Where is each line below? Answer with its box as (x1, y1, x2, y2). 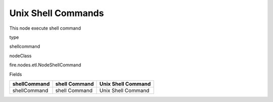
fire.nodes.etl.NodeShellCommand (9, 62, 81, 68)
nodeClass (9, 53, 32, 59)
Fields (9, 71, 22, 77)
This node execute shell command (9, 25, 81, 31)
